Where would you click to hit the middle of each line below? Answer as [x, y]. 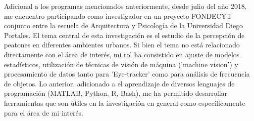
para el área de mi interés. [44, 112]
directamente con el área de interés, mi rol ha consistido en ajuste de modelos [122, 54]
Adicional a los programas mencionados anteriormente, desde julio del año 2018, [126, 6]
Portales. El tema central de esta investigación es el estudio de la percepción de [124, 35]
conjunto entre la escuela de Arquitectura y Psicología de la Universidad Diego [124, 25]
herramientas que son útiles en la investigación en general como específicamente [125, 102]
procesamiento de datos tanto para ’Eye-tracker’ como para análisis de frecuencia [127, 74]
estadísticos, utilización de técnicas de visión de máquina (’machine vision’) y [121, 64]
